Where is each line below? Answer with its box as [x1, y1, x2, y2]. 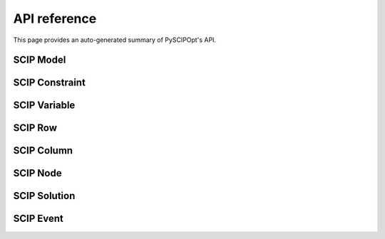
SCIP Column [13, 144, 73, 156]
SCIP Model [13, 54, 66, 66]
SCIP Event [13, 213, 64, 225]
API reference [13, 11, 97, 26]
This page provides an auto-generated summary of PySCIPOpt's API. [13, 36, 217, 44]
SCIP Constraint [13, 77, 86, 89]
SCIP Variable [13, 100, 76, 112]
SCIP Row [13, 122, 57, 134]
